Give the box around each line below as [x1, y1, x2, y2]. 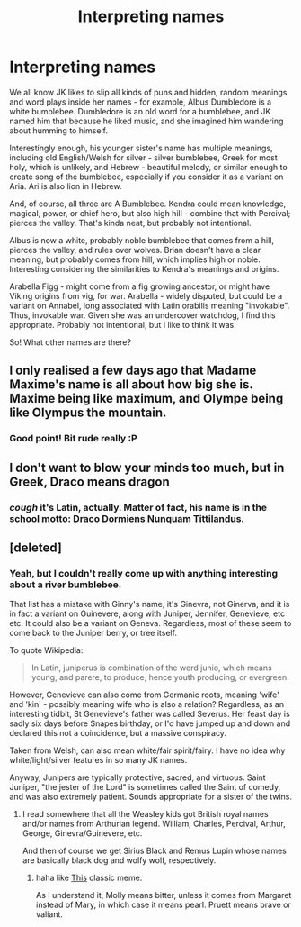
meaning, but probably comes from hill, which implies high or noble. [9, 254, 261, 265]
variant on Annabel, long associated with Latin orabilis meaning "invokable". [9, 300, 290, 311]
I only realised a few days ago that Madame [9, 363, 257, 378]
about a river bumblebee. [9, 578, 122, 591]
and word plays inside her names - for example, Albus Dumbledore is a [9, 96, 272, 107]
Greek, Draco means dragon [9, 474, 170, 489]
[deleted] [9, 540, 63, 555]
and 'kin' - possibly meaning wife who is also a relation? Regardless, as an [9, 699, 285, 710]
